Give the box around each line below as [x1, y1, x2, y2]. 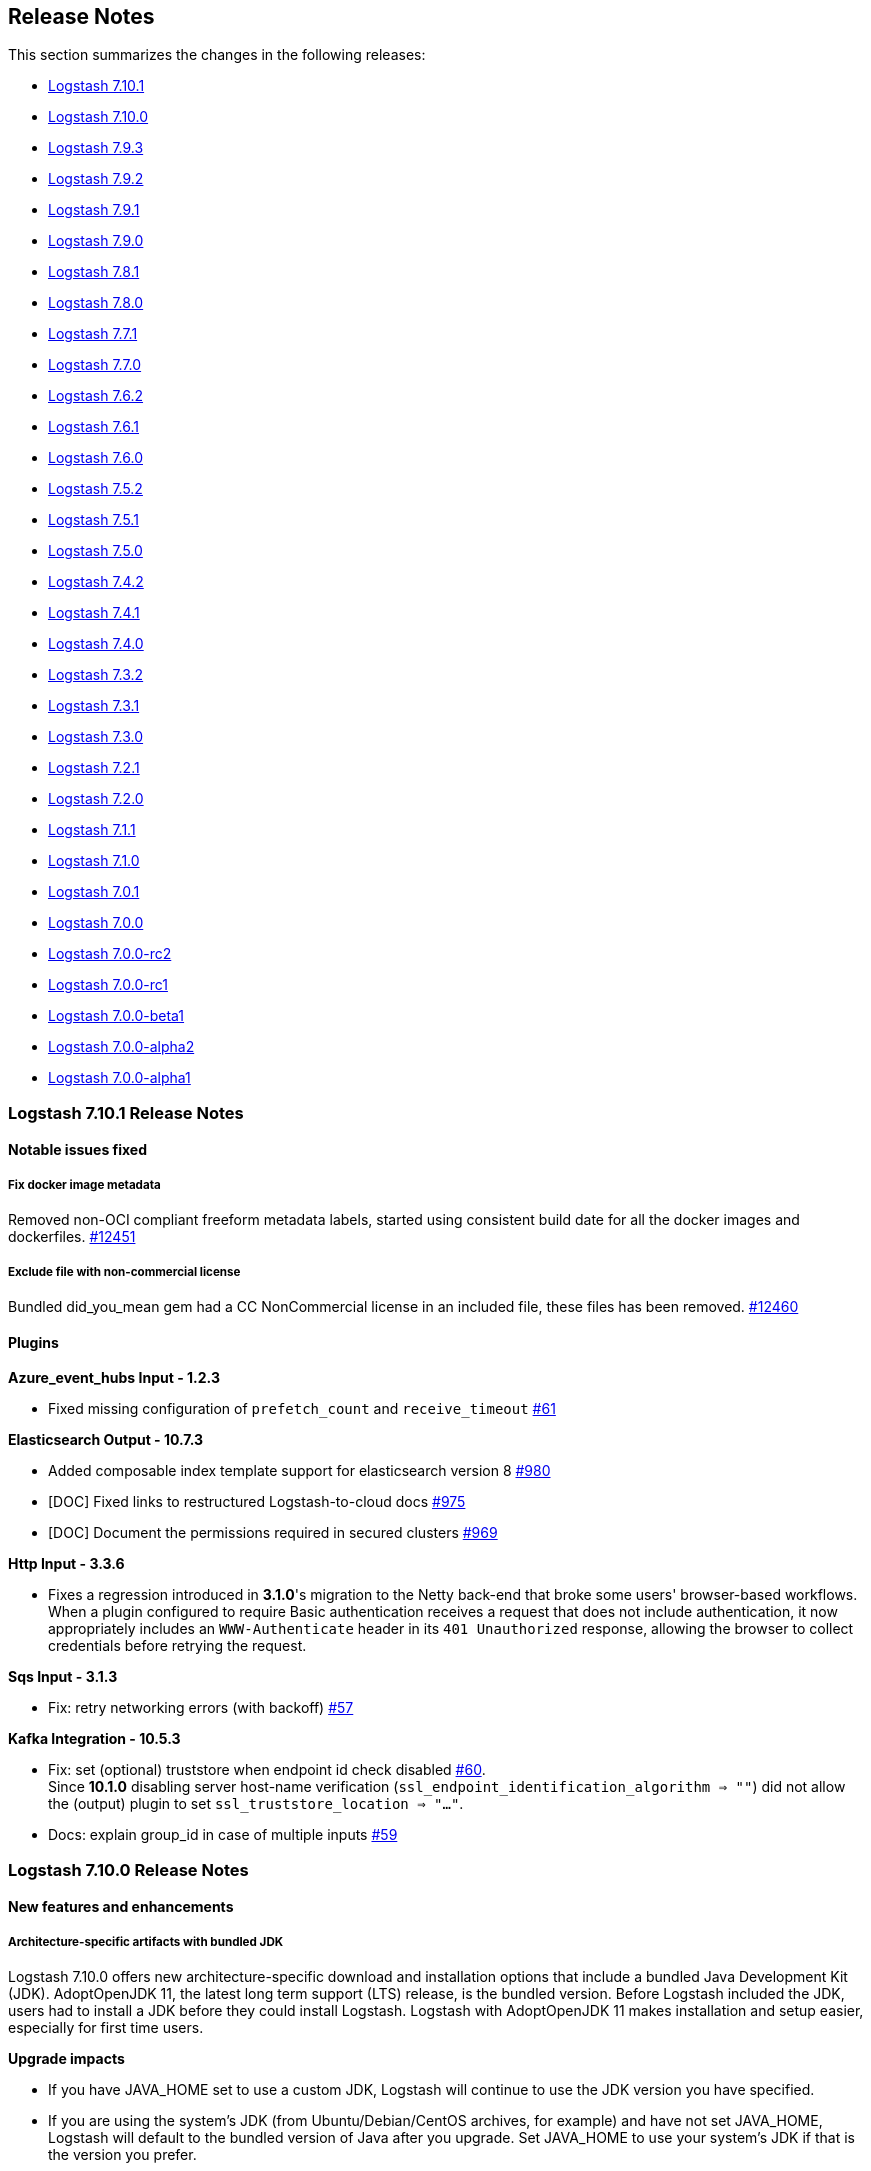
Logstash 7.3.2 [48, 666, 144, 684]
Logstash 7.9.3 [48, 139, 144, 157]
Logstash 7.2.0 [48, 790, 144, 808]
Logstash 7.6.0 [48, 449, 143, 467]
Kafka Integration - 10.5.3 [8, 1730, 181, 1748]
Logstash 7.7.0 [48, 356, 142, 374]
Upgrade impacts [8, 2049, 125, 2067]
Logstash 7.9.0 [48, 232, 144, 250]
